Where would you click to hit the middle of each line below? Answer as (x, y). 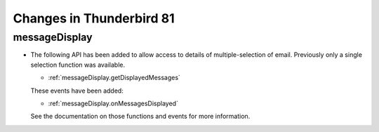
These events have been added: (77, 91)
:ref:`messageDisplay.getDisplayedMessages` (114, 78)
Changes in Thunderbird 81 (94, 18)
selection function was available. (78, 65)
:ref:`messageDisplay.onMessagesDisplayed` (113, 103)
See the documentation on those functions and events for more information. (140, 117)
